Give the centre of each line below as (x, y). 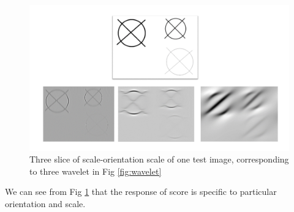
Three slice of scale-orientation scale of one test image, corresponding (159, 159)
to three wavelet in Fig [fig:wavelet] (96, 171)
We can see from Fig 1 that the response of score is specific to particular (141, 192)
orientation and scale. (45, 203)
